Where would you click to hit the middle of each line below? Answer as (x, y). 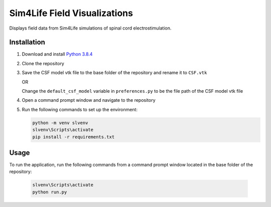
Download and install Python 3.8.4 (57, 54)
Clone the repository (43, 63)
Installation (27, 42)
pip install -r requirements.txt (74, 137)
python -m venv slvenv (60, 123)
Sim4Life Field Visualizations (71, 13)
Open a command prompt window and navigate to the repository (89, 100)
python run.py (50, 192)
